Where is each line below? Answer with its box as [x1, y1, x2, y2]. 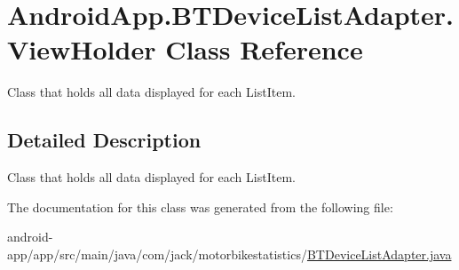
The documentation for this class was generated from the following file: [7, 197, 393, 216]
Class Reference [165, 31, 363, 67]
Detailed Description [7, 126, 202, 154]
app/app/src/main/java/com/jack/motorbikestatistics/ [7, 244, 307, 263]
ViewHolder [7, 31, 156, 67]
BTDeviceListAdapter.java [306, 244, 452, 263]
